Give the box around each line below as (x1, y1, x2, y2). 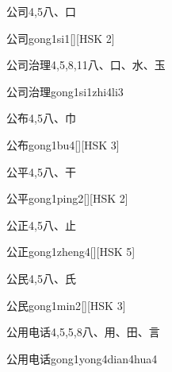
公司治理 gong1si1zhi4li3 (6, 83, 124, 99)
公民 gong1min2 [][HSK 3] (6, 296, 126, 313)
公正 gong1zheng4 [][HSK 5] (6, 243, 136, 260)
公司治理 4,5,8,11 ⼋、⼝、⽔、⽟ (6, 56, 166, 73)
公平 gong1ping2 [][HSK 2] (6, 190, 128, 207)
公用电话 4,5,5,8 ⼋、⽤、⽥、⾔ (6, 324, 160, 340)
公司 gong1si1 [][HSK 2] (6, 29, 115, 46)
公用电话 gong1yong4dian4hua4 (6, 350, 158, 366)
